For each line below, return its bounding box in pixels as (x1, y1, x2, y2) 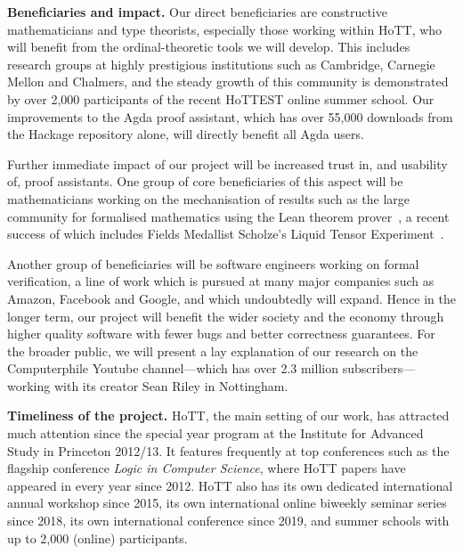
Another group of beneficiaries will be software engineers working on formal (7, 254, 419, 273)
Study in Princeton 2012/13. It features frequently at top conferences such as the (7, 441, 450, 460)
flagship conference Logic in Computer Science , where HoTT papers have (7, 459, 406, 477)
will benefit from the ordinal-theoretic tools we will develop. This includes (7, 37, 410, 56)
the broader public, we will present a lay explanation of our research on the (7, 341, 418, 360)
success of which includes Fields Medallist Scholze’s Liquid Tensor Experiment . (7, 224, 444, 243)
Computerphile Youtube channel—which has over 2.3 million (7, 359, 338, 378)
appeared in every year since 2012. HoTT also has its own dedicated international (7, 476, 453, 494)
